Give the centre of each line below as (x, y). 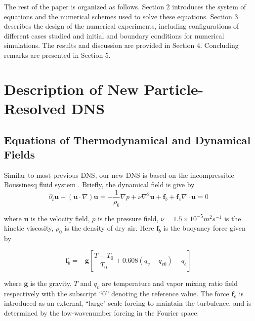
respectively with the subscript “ (53, 293)
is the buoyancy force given (204, 228)
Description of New (71, 89)
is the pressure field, (128, 218)
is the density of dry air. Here (109, 228)
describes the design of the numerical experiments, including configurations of (122, 26)
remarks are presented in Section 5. (57, 55)
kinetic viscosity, (29, 228)
